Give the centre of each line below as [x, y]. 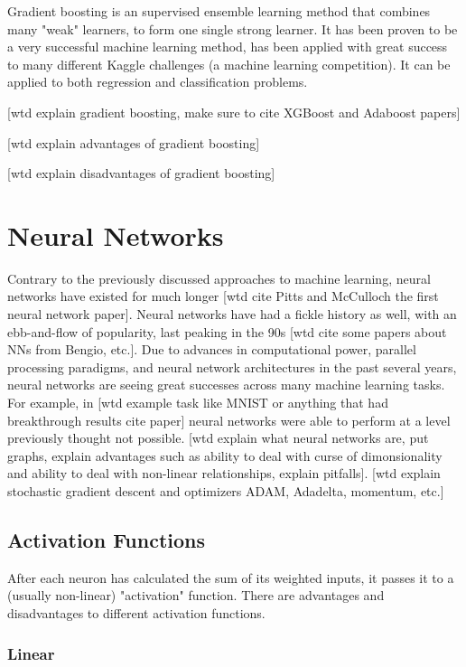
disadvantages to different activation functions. [136, 612]
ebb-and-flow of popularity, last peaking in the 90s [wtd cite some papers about [227, 331]
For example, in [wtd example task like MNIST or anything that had [198, 403]
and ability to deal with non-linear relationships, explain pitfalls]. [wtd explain [224, 473]
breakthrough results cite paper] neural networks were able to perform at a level [229, 420]
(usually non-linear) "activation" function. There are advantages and [196, 595]
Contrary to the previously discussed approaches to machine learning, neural [219, 278]
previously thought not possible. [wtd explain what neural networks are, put [218, 438]
